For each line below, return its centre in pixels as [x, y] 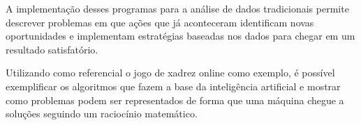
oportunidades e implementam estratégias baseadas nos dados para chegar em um [180, 36]
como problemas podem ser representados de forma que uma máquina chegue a [175, 100]
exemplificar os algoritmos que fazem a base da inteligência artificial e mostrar [173, 86]
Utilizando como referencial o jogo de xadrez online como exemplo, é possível [170, 73]
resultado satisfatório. [52, 49]
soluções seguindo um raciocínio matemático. [102, 114]
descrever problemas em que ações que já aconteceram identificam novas [160, 22]
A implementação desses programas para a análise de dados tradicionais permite [177, 8]
